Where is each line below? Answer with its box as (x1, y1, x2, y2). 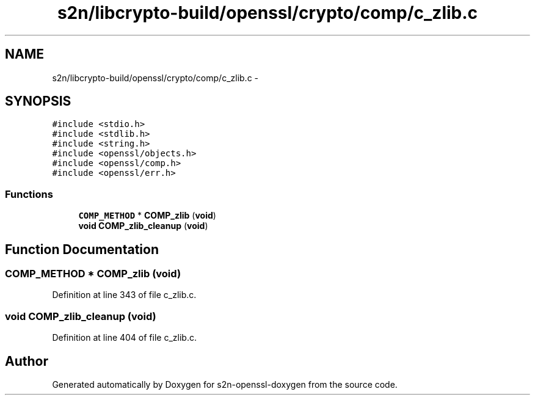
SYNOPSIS (5, 93, 71, 109)
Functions (5, 187, 53, 200)
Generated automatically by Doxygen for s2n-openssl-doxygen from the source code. (52, 379, 398, 390)
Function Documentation (5, 241, 159, 257)
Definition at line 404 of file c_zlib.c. (52, 332, 197, 343)
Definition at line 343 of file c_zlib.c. (52, 289, 197, 300)
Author (5, 353, 48, 369)
